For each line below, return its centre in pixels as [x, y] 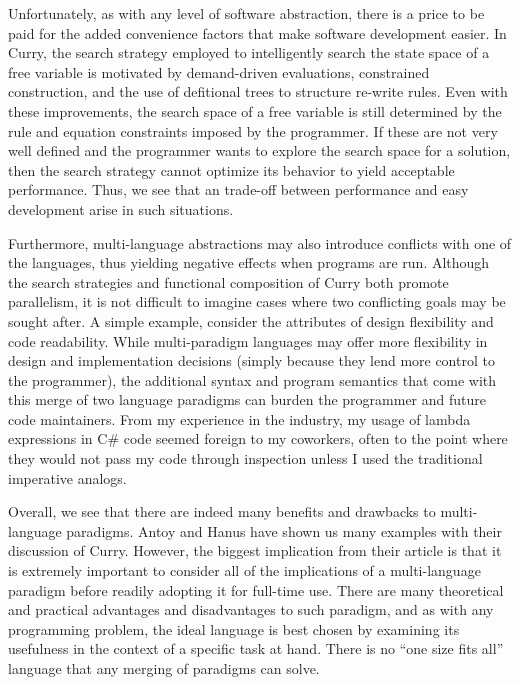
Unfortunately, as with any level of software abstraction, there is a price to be [246, 13]
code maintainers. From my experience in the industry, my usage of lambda [239, 418]
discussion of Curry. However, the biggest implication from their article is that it [255, 550]
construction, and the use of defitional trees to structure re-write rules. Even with [258, 91]
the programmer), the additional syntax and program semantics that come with [252, 379]
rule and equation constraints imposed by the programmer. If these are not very [253, 130]
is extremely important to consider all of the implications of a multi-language [244, 570]
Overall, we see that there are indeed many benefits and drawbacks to [222, 511]
